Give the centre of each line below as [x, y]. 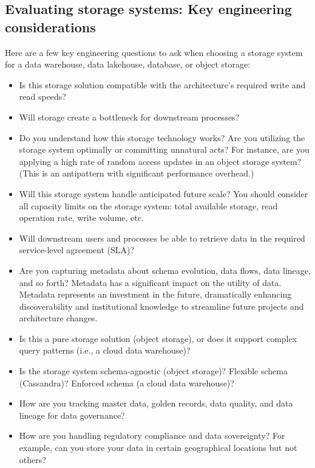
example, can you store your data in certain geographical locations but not [158, 448]
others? [32, 459]
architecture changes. [58, 318]
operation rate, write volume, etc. [81, 218]
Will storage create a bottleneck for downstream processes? [129, 117]
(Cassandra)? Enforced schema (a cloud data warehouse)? [127, 382]
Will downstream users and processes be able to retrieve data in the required [162, 238]
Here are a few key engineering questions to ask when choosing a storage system [154, 52]
